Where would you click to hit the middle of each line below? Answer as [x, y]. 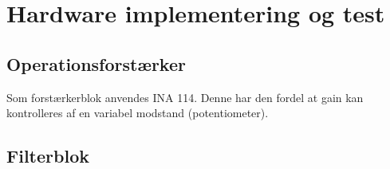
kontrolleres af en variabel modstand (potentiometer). [138, 113]
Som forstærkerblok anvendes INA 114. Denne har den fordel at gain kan [185, 97]
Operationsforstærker [96, 63]
